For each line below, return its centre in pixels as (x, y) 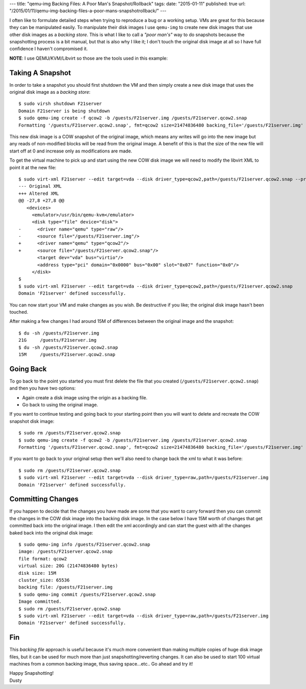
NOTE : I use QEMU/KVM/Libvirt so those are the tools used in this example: (89, 58)
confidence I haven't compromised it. (49, 49)
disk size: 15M (37, 573)
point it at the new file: (33, 167)
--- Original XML (40, 186)
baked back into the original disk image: (52, 532)
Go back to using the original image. (60, 405)
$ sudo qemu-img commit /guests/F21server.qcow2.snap (87, 594)
